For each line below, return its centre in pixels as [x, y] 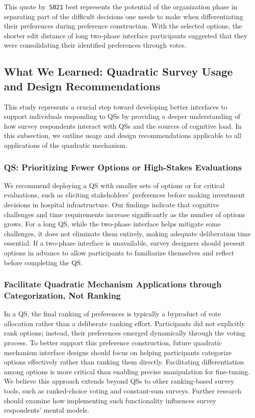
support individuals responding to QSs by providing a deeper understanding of [122, 116]
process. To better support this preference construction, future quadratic [113, 343]
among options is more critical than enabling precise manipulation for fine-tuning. [127, 371]
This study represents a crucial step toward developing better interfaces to [116, 106]
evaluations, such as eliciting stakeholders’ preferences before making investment [125, 195]
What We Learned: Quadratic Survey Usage [118, 71]
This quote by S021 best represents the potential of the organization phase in [121, 6]
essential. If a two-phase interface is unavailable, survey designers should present [125, 243]
